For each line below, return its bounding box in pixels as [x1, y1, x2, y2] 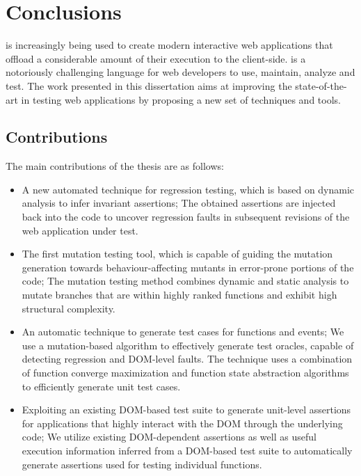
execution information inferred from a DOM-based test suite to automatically [22, 443, 353, 457]
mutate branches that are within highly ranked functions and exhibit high [22, 287, 337, 302]
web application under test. [22, 223, 138, 237]
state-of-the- [295, 78, 347, 93]
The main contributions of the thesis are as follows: [6, 159, 224, 173]
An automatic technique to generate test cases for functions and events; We [22, 324, 344, 339]
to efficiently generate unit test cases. [22, 379, 181, 393]
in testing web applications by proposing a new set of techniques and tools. [21, 92, 341, 106]
